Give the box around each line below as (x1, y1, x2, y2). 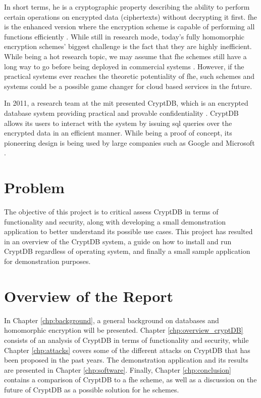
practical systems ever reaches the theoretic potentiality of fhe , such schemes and (4, 71, 255, 81)
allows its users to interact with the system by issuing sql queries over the (4, 117, 232, 128)
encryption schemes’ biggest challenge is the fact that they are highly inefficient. (4, 41, 252, 52)
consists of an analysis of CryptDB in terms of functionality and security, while (4, 334, 249, 345)
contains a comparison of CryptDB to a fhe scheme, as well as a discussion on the (4, 374, 257, 385)
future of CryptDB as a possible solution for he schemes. (4, 384, 179, 394)
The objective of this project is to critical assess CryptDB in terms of (4, 206, 219, 217)
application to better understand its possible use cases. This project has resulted (4, 226, 253, 237)
